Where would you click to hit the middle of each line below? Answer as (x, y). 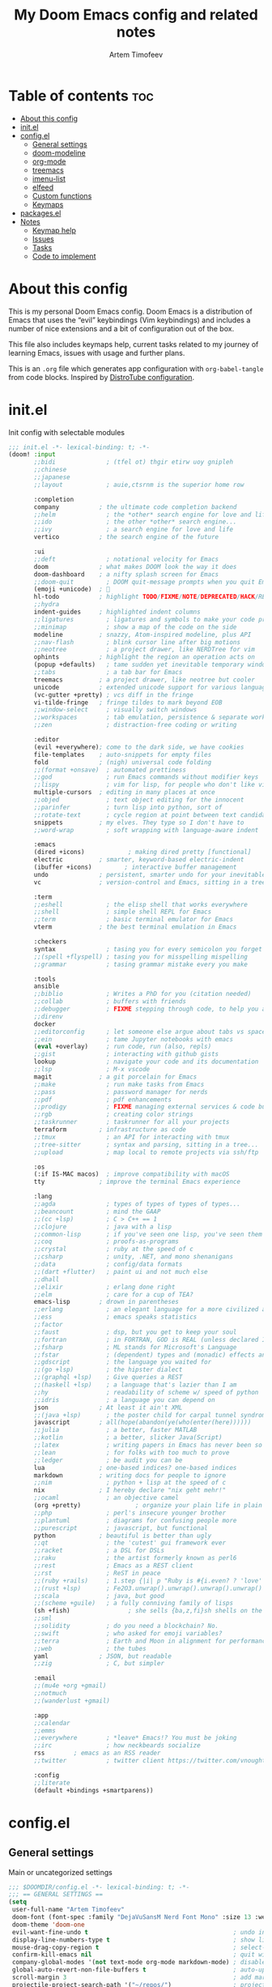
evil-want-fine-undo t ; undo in (139, 1932)
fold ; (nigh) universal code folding (123, 762)
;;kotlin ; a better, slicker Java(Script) (128, 1438)
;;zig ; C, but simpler (99, 1664)
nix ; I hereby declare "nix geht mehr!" (130, 1490)
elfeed (43, 187)
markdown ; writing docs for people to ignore (130, 1475)
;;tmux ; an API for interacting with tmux (132, 1137)
